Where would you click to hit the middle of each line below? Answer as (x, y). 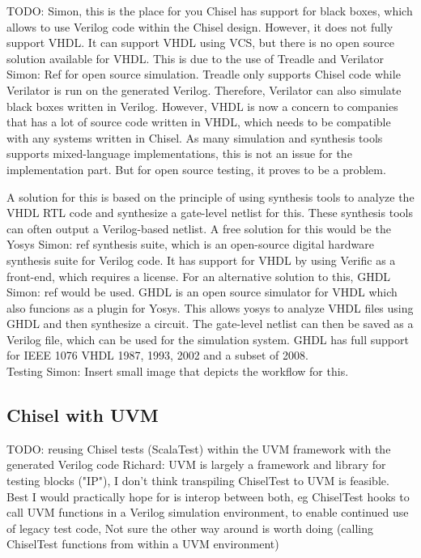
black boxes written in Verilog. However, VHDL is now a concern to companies (202, 106)
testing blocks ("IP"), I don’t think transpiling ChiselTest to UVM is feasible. (198, 481)
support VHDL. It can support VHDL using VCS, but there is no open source (200, 43)
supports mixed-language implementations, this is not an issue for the (179, 153)
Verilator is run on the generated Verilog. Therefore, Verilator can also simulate (204, 89)
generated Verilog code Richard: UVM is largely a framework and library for (196, 464)
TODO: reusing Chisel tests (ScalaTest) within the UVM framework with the (199, 448)
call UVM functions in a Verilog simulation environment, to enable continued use (208, 512)
